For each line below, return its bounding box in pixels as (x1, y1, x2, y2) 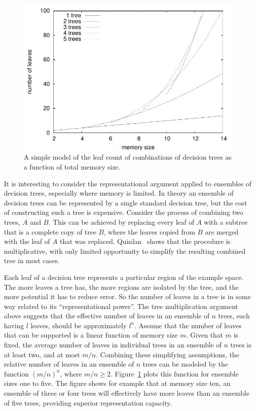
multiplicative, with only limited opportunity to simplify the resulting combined (4, 245, 246, 256)
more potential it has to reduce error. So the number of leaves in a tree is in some (4, 291, 251, 302)
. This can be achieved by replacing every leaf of (48, 216, 194, 227)
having (4, 320, 24, 330)
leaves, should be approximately (30, 320, 127, 330)
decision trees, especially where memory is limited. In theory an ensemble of (4, 188, 234, 198)
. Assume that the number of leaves (134, 320, 242, 330)
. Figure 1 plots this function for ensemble (110, 368, 239, 378)
